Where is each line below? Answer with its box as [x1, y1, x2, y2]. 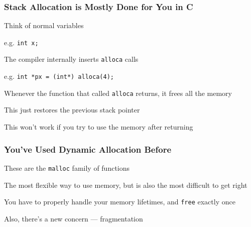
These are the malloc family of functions [4, 162, 130, 173]
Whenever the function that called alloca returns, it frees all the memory [4, 87, 232, 98]
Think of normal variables [4, 20, 84, 31]
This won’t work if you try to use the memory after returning [4, 122, 193, 132]
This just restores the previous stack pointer [4, 104, 140, 115]
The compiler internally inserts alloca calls [4, 54, 139, 64]
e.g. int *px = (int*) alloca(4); [4, 71, 114, 81]
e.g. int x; [4, 37, 39, 47]
